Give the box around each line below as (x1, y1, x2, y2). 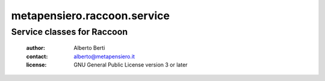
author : (26, 44, 45, 52)
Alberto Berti (73, 44, 105, 52)
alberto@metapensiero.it (73, 53, 135, 60)
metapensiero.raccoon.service (11, 9, 170, 22)
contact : (26, 53, 48, 60)
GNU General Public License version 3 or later (73, 61, 188, 68)
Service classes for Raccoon (11, 26, 128, 37)
